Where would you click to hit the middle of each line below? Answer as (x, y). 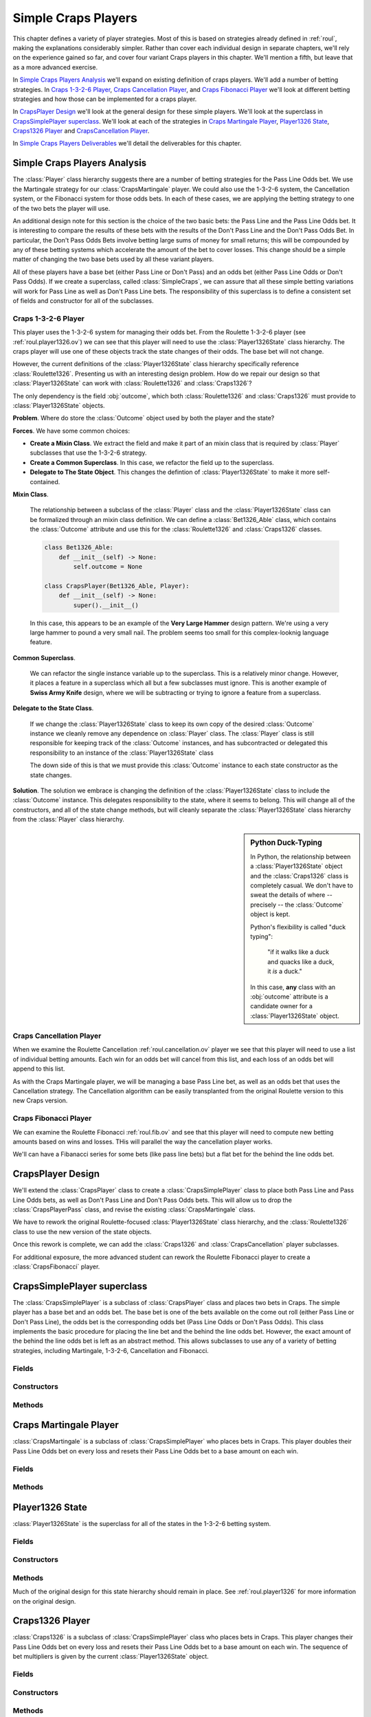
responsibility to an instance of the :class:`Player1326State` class (122, 753)
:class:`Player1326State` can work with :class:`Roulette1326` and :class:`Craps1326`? (132, 383)
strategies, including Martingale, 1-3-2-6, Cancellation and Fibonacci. (111, 1350)
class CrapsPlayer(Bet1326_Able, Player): (117, 586)
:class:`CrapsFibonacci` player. (56, 1266)
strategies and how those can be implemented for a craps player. (105, 99)
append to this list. (39, 1069)
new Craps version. (40, 1101)
